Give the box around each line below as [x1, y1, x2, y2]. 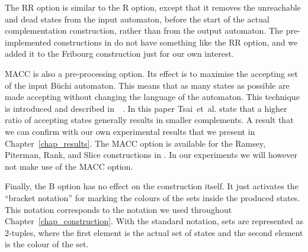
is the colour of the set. [5, 238, 89, 250]
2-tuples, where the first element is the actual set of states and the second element [5, 226, 303, 238]
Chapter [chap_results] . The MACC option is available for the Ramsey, [5, 137, 266, 149]
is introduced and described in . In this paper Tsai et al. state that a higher [5, 102, 287, 114]
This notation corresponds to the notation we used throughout [5, 203, 232, 215]
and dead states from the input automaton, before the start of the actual [5, 12, 269, 25]
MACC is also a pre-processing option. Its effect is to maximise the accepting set [5, 67, 298, 79]
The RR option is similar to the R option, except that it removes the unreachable [5, 1, 301, 13]
